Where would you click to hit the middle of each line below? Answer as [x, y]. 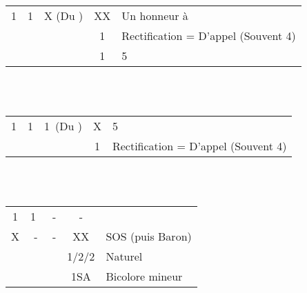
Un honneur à [155, 16]
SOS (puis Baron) [149, 236]
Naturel [124, 256]
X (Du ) [64, 16]
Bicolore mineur [144, 276]
